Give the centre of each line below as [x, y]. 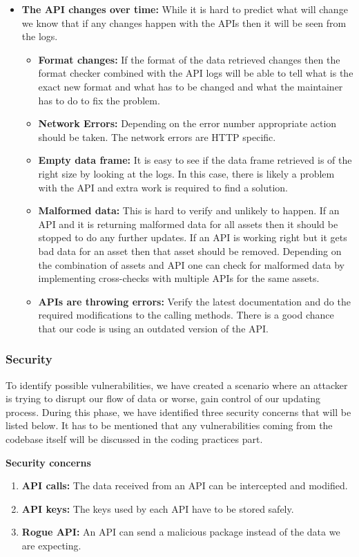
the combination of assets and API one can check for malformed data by [192, 264]
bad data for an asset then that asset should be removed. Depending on [190, 251]
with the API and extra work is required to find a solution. [163, 187]
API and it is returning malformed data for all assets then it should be [188, 224]
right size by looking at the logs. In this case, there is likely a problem [186, 173]
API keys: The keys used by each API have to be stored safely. [158, 508]
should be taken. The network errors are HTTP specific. [157, 136]
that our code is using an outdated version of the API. [154, 328]
